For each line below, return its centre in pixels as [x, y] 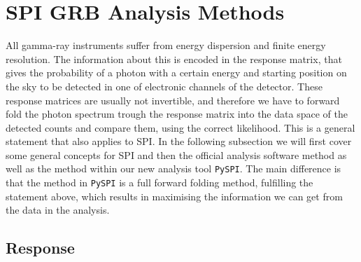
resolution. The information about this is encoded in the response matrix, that [174, 58]
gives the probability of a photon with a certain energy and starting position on [176, 73]
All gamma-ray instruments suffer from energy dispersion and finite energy [166, 45]
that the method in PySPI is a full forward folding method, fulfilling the [160, 182]
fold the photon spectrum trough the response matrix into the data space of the [177, 114]
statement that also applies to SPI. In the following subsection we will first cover [179, 141]
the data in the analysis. [58, 210]
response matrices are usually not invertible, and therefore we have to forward [173, 100]
